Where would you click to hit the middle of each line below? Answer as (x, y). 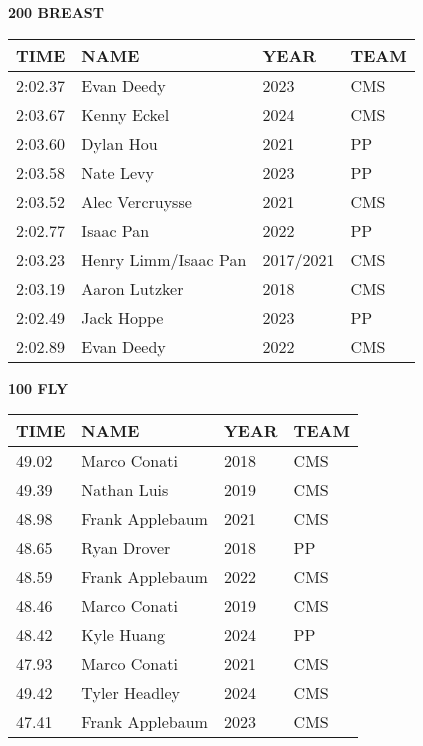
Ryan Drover (126, 548)
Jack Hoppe (122, 317)
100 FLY (38, 387)
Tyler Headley (131, 693)
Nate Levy (118, 172)
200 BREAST (56, 12)
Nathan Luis (125, 490)
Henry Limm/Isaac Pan (164, 259)
